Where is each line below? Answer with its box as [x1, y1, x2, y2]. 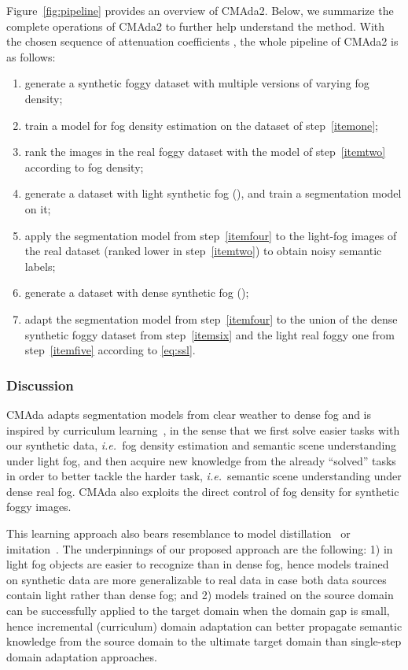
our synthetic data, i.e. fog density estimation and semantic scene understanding [6, 437, 397, 453]
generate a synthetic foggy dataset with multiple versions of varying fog [24, 75, 369, 91]
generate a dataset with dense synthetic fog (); [24, 284, 249, 301]
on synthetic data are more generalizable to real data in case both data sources [6, 571, 387, 587]
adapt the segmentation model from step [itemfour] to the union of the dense [24, 310, 398, 327]
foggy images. [6, 498, 72, 515]
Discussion [6, 375, 74, 394]
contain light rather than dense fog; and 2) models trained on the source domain [6, 587, 394, 603]
